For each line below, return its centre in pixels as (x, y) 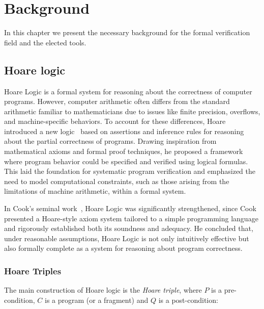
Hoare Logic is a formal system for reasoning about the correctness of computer (128, 91)
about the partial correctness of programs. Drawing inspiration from (110, 141)
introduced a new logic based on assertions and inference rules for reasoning (124, 131)
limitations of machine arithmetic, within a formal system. (95, 191)
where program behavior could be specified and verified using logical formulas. (126, 161)
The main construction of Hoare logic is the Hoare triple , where (103, 290)
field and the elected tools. (45, 42)
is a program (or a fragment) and (97, 300)
